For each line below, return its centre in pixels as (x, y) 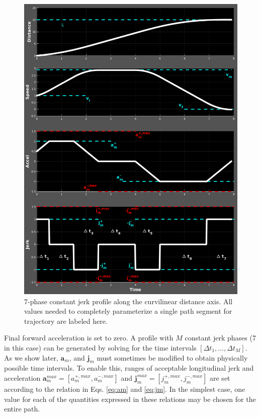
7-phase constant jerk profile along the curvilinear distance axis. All (128, 301)
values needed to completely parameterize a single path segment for (128, 311)
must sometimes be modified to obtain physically (172, 357)
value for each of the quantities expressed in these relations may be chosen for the (130, 399)
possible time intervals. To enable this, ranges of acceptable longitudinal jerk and (129, 368)
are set (220, 377)
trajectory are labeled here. (66, 321)
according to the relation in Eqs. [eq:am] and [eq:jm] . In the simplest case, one (125, 389)
